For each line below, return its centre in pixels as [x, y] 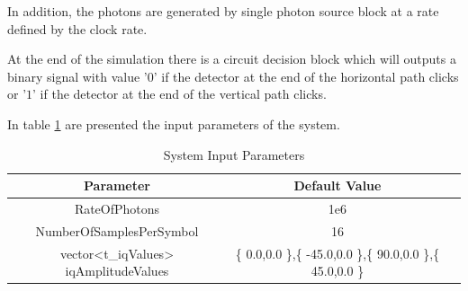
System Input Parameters [234, 154]
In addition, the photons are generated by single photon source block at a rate [223, 11]
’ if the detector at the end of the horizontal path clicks [306, 76]
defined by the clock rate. [77, 28]
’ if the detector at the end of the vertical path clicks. [180, 94]
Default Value [337, 185]
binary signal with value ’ [77, 76]
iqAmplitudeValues [117, 271]
